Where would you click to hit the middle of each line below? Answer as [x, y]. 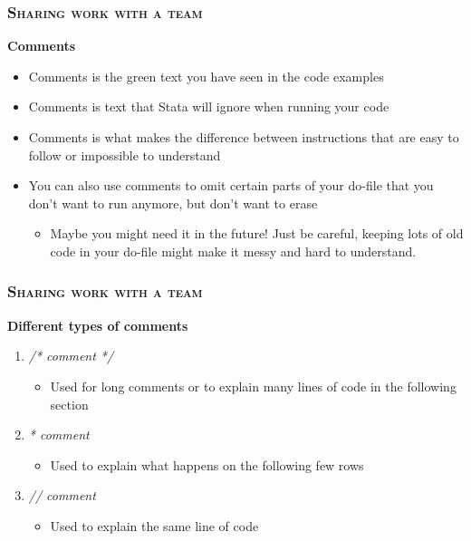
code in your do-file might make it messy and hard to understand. [233, 251]
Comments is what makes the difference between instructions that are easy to [244, 137]
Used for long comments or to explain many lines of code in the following [253, 386]
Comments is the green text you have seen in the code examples [206, 76]
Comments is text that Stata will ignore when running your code [209, 106]
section [69, 404]
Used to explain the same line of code [154, 525]
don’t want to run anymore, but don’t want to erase [173, 203]
